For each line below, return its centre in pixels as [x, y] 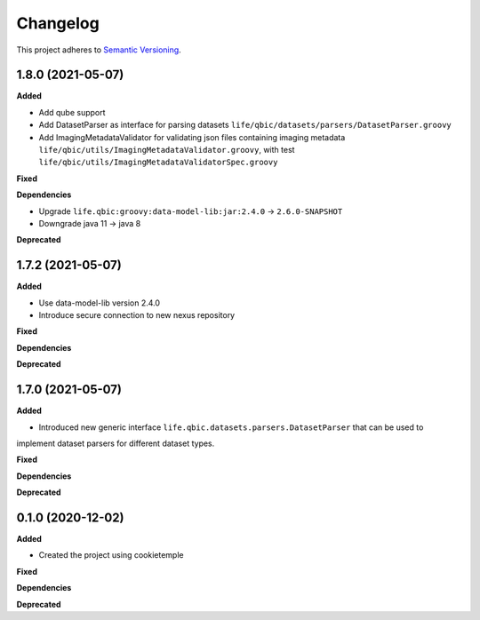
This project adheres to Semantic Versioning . [99, 50]
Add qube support [72, 112]
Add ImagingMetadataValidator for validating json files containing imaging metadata [192, 137]
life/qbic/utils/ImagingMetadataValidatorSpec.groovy [158, 163]
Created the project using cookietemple [111, 555]
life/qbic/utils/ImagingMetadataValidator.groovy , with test [167, 150]
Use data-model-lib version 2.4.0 [99, 303]
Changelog [58, 23]
